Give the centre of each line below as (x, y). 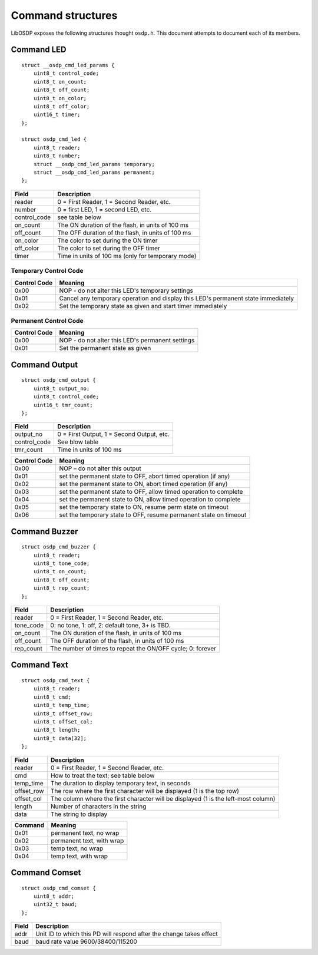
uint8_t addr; (54, 896)
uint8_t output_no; (62, 388)
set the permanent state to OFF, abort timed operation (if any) (145, 476)
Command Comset (46, 872)
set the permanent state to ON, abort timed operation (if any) (143, 484)
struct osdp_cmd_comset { (59, 888)
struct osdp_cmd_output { (59, 380)
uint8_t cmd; (52, 697)
